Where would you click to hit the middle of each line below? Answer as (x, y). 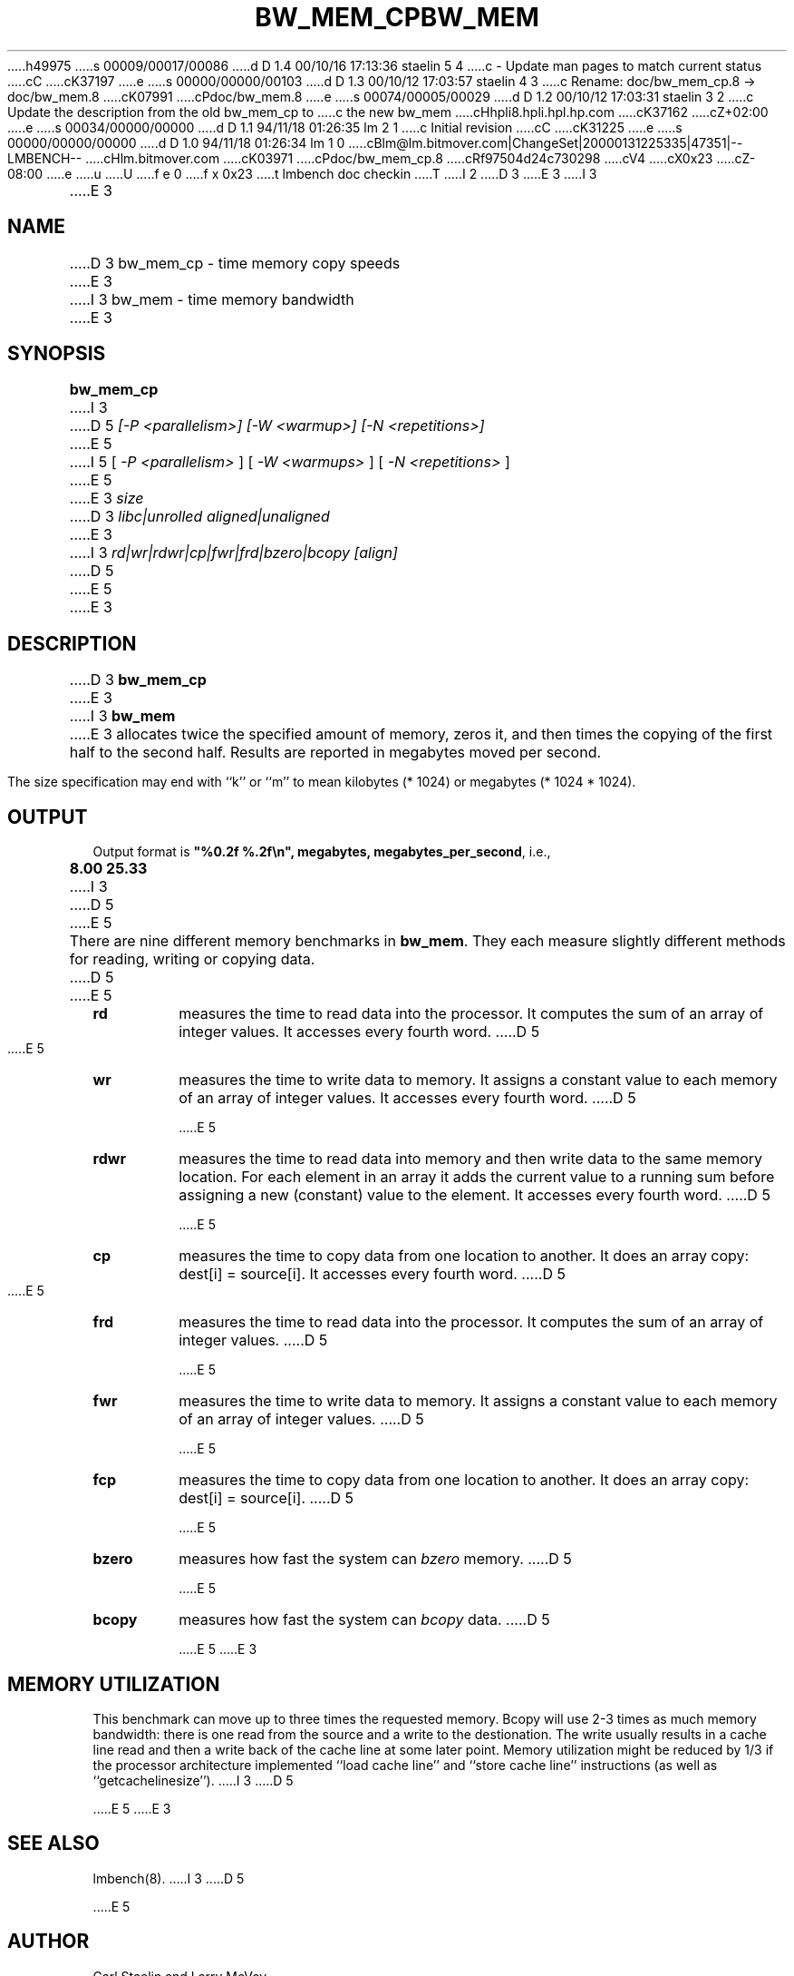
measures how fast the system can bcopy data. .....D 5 (364, 1620)
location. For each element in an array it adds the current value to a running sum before (477, 1177)
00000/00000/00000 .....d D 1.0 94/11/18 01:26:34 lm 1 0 (176, 142)
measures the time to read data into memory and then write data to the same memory (471, 1159)
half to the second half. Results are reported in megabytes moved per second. (335, 753)
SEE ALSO (53, 1844)
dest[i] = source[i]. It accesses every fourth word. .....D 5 (372, 1274)
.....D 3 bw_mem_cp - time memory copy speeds (235, 263)
